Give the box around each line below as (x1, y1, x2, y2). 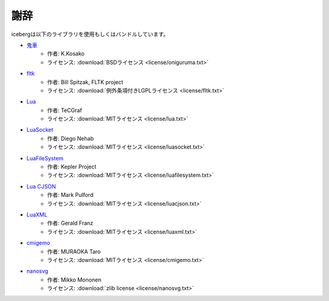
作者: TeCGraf (47, 107, 82, 114)
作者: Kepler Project (47, 163, 97, 171)
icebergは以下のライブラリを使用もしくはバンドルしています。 (11, 30, 169, 38)
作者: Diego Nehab (47, 135, 94, 142)
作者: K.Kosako (47, 50, 85, 57)
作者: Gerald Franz (47, 219, 94, 227)
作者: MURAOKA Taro (47, 247, 101, 255)
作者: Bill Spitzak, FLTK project (47, 78, 124, 85)
